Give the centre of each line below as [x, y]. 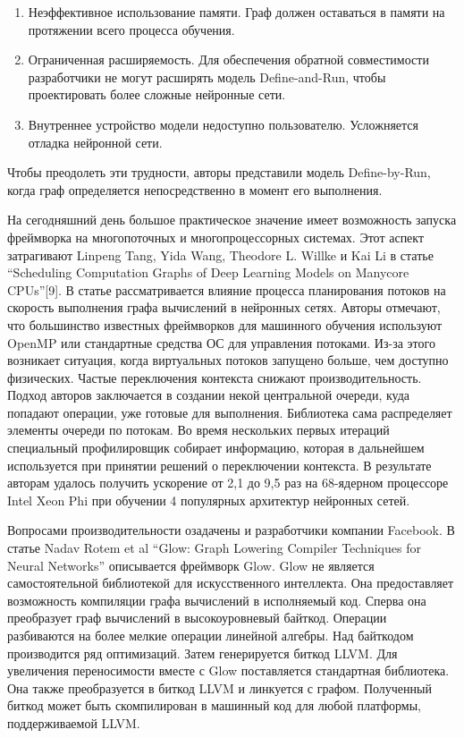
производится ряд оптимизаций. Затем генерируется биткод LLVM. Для [202, 653]
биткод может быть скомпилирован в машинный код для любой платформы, [214, 705]
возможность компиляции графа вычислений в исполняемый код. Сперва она [217, 600]
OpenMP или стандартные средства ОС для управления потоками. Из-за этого [221, 342]
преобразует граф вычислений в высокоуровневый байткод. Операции [197, 618]
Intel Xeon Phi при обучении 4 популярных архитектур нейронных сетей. [209, 500]
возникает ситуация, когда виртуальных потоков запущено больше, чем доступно [228, 360]
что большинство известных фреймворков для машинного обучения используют [225, 324]
